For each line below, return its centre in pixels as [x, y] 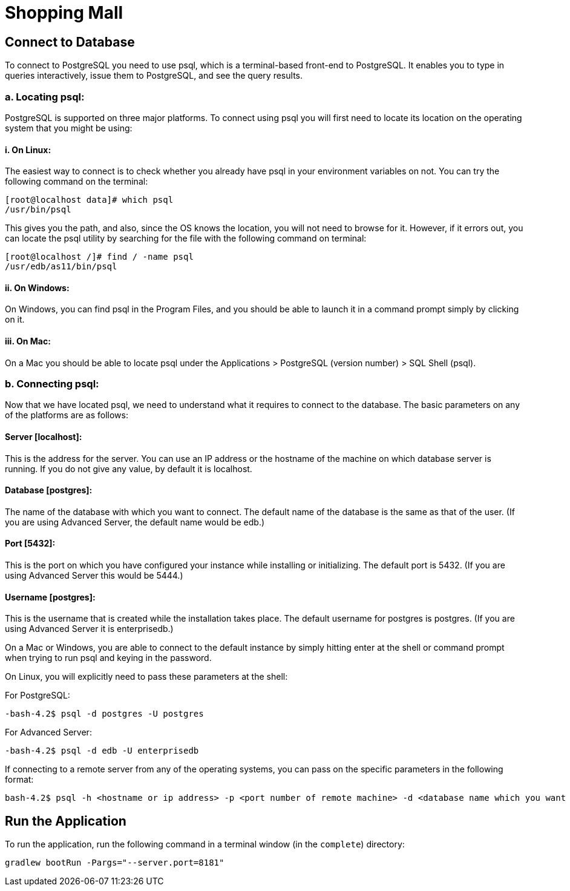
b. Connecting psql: [52, 383]
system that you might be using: [69, 128]
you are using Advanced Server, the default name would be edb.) [135, 522]
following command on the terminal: [77, 182]
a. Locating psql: [45, 97]
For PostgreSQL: [38, 695]
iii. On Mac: [28, 341]
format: [19, 780]
